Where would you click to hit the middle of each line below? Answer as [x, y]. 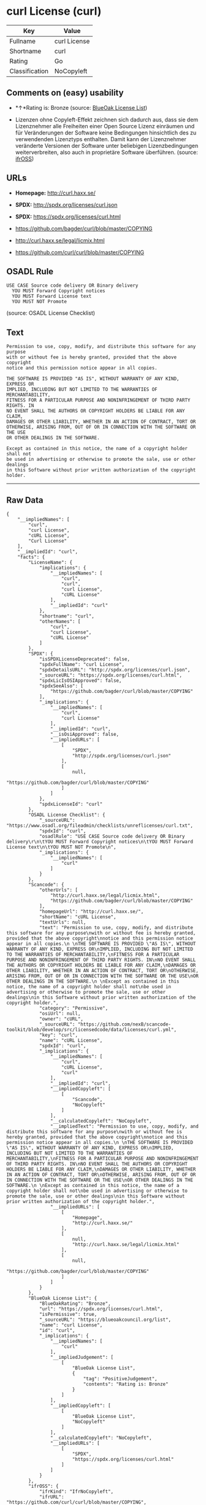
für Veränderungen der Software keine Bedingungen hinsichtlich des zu [106, 133]
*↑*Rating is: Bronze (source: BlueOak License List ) [81, 107]
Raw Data [25, 500]
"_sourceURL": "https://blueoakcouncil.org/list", [105, 1320]
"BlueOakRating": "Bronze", [75, 1304]
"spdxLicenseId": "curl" [71, 804]
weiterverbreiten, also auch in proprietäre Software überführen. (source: [106, 152]
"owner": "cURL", [61, 1019]
